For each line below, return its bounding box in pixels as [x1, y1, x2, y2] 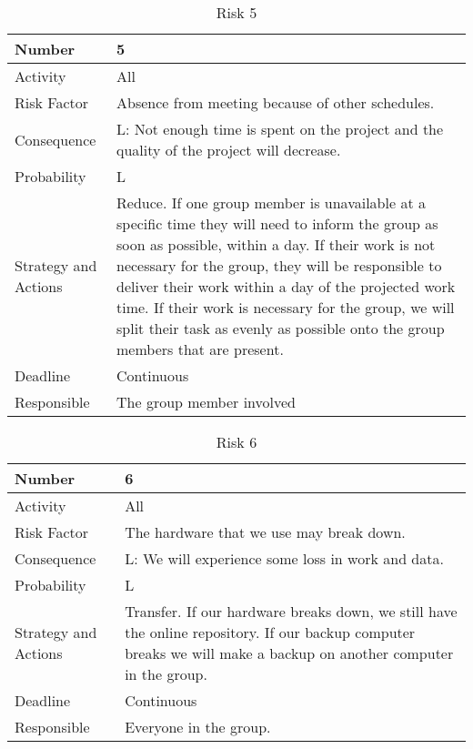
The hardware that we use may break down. [125, 521, 406, 542]
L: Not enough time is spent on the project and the [116, 118, 444, 139]
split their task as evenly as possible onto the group [116, 318, 445, 339]
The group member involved [116, 391, 296, 412]
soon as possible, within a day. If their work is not [116, 234, 436, 255]
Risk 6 [216, 431, 257, 452]
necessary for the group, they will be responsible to [116, 255, 442, 276]
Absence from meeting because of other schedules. [116, 92, 435, 113]
